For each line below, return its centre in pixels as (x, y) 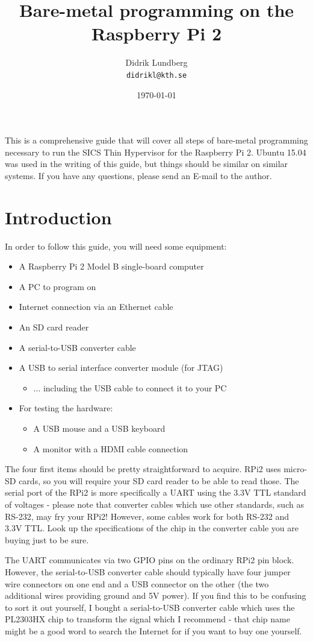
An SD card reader (54, 327)
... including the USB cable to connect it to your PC (130, 387)
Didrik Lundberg (156, 62)
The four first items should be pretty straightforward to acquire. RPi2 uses (143, 469)
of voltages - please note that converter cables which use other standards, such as (154, 504)
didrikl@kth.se (156, 75)
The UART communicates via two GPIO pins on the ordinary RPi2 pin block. (150, 560)
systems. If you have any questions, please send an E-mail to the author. (138, 175)
